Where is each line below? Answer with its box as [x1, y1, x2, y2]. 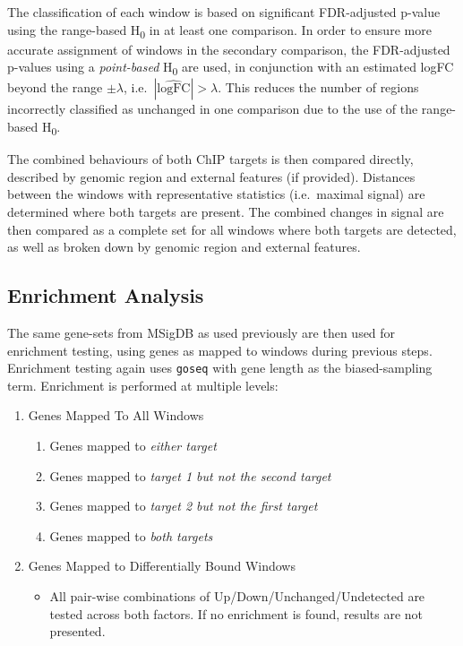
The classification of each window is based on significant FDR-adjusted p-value [7, 3, 441, 21]
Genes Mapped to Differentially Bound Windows [28, 556, 296, 575]
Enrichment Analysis [7, 281, 204, 309]
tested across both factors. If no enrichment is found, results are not [49, 604, 424, 623]
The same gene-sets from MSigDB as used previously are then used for [7, 323, 396, 341]
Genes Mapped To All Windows [28, 406, 204, 425]
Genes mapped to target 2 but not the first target [49, 496, 318, 515]
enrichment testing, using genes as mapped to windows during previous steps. [7, 340, 433, 359]
